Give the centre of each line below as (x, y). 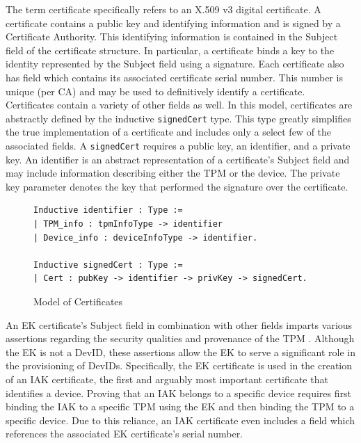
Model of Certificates (78, 301)
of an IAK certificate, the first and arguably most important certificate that (167, 379)
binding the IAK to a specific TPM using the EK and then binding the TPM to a (180, 406)
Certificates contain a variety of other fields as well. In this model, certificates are (179, 105)
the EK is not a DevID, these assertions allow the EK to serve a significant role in (181, 352)
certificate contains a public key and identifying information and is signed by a (173, 23)
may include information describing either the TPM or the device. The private (173, 173)
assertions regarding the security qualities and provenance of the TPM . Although (180, 338)
